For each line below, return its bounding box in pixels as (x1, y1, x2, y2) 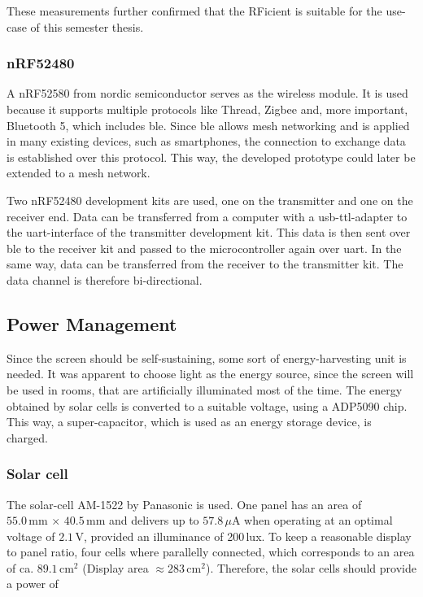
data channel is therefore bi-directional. (7, 271, 203, 288)
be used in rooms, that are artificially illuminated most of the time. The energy (7, 381, 403, 398)
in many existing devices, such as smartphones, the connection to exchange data (7, 133, 406, 150)
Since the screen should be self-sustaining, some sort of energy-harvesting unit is (7, 349, 407, 366)
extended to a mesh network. (7, 164, 150, 181)
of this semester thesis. (30, 18, 144, 35)
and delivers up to (109, 512, 199, 529)
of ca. (7, 559, 34, 576)
